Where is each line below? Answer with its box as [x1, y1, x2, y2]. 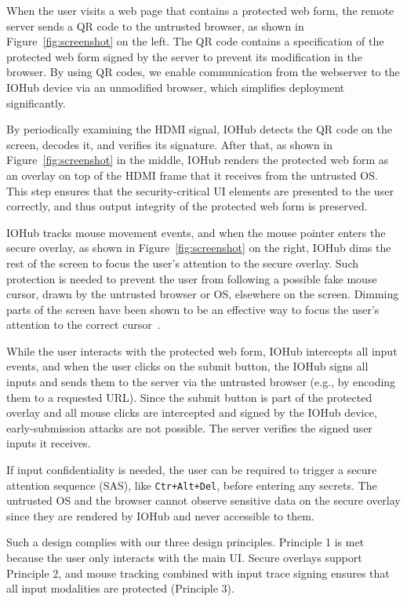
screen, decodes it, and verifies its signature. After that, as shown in [6, 136, 333, 152]
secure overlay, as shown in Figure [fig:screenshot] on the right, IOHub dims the [6, 239, 391, 256]
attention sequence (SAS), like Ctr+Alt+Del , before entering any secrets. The [6, 476, 377, 493]
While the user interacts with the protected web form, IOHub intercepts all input [6, 342, 398, 359]
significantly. [6, 94, 66, 111]
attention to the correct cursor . [6, 316, 161, 333]
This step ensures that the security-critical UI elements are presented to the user [6, 182, 394, 199]
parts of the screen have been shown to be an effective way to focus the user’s [6, 301, 380, 317]
